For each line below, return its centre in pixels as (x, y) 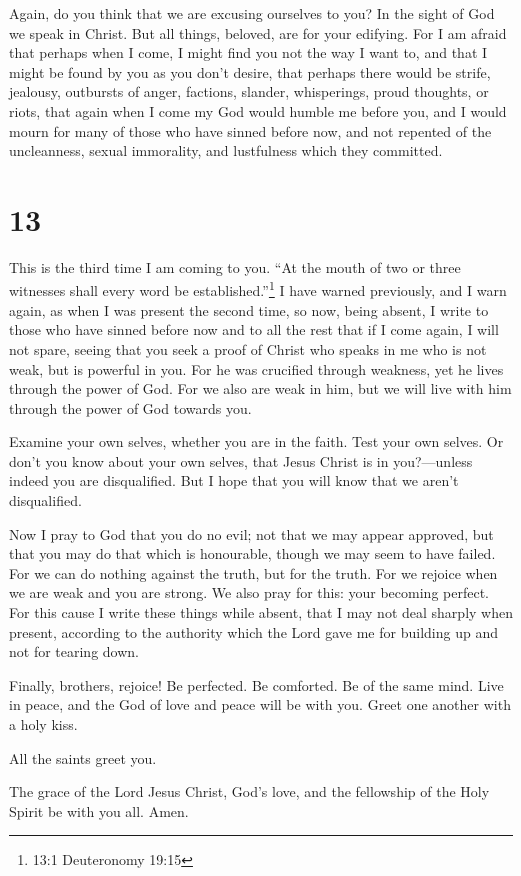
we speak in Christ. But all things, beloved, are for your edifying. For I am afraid (258, 32)
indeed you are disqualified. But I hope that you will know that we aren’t (234, 480)
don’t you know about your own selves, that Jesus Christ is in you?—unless (241, 460)
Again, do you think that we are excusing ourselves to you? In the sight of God (252, 13)
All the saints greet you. (83, 757)
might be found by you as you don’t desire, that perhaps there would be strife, (250, 71)
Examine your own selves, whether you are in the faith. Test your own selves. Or (256, 441)
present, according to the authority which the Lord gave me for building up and (253, 631)
